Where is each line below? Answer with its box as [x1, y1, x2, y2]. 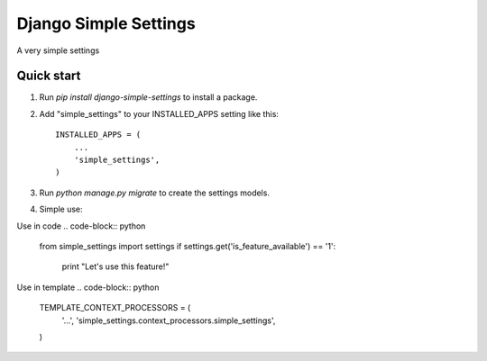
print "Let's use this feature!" [61, 261, 170, 272]
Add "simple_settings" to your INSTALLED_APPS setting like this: [39, 108, 280, 119]
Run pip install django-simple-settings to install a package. [39, 92, 258, 103]
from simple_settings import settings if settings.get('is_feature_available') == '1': [39, 240, 336, 251]
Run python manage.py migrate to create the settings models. [39, 187, 271, 198]
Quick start [16, 68, 81, 84]
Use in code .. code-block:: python [16, 221, 146, 231]
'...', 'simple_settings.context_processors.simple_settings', [61, 315, 276, 326]
